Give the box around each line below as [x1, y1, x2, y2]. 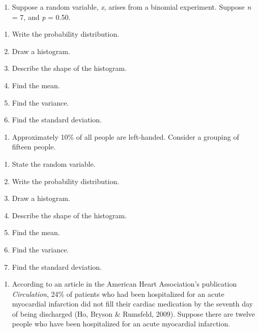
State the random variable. [12, 158, 96, 169]
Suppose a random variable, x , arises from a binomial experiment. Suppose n [12, 2, 251, 12]
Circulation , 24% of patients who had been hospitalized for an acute [12, 288, 224, 299]
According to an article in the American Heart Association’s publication [12, 278, 237, 289]
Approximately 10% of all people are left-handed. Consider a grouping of [12, 131, 239, 142]
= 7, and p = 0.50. [12, 11, 71, 22]
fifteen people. [12, 141, 56, 152]
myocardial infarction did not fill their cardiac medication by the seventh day [12, 298, 253, 309]
